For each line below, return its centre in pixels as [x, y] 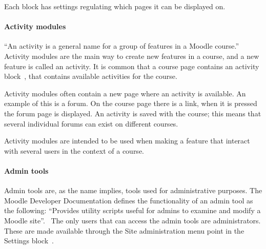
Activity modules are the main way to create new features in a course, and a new [132, 56]
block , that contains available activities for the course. [91, 76]
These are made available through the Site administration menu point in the [124, 230]
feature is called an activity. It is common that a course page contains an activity [132, 66]
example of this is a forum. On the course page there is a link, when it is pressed [131, 103]
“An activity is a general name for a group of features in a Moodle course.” [122, 46]
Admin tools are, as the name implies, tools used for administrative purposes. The [133, 190]
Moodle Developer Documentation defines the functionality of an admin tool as [129, 200]
